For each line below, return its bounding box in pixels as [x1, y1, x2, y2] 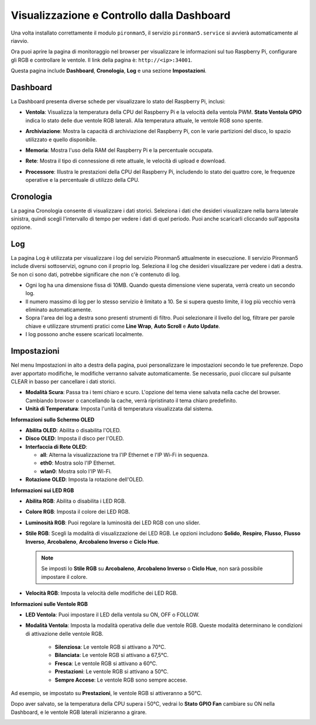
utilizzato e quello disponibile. [25, 135, 97, 143]
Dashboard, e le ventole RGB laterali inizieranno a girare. [11, 709, 147, 716]
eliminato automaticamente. [25, 306, 92, 313]
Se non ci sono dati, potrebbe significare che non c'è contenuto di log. [11, 270, 181, 278]
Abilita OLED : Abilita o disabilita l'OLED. [25, 426, 121, 433]
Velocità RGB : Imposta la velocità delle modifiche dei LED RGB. [25, 590, 178, 597]
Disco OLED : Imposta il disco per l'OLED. [25, 435, 124, 442]
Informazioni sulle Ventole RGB [11, 600, 88, 607]
